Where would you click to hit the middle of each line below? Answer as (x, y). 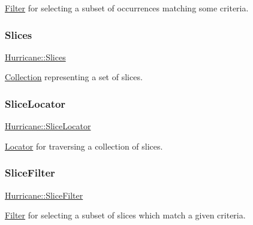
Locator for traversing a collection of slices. (84, 146)
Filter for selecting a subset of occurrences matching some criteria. (127, 8)
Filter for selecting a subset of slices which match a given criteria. (125, 215)
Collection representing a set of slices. (74, 77)
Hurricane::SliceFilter (44, 195)
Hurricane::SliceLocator (48, 126)
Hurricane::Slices (35, 57)
